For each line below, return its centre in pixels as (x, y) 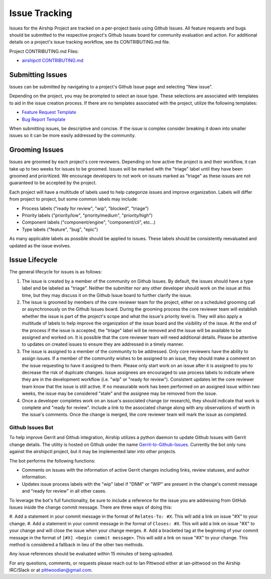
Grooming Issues (36, 150)
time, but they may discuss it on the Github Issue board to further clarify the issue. (107, 295)
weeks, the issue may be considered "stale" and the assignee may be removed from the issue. (120, 393)
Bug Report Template (44, 119)
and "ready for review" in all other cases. (64, 491)
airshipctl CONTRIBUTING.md (53, 61)
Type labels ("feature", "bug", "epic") (60, 229)
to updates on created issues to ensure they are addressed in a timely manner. (103, 344)
